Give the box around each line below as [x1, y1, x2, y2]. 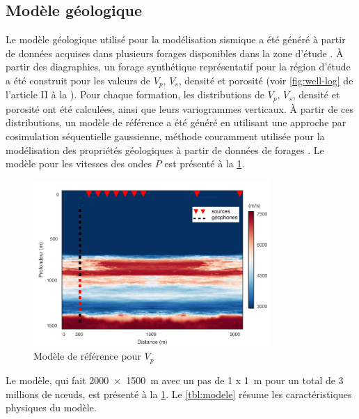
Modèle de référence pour [33, 349, 141, 363]
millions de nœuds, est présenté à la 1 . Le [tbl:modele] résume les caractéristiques [6, 386, 352, 401]
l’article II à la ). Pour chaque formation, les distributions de [6, 87, 264, 102]
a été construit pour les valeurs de [6, 73, 150, 87]
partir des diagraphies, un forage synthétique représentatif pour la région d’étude [6, 59, 351, 74]
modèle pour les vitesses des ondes [6, 156, 152, 171]
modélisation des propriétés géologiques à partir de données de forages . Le [6, 142, 324, 157]
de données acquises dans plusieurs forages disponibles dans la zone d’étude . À [6, 45, 344, 60]
